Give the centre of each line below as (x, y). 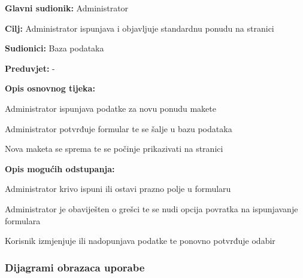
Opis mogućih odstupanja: (60, 168)
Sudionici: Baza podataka (54, 48)
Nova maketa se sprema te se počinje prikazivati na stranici (114, 149)
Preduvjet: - (30, 68)
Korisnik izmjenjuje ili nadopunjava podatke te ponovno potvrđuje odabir (140, 241)
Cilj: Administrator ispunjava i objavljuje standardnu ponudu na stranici (140, 28)
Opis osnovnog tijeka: (50, 88)
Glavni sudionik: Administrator (67, 8)
